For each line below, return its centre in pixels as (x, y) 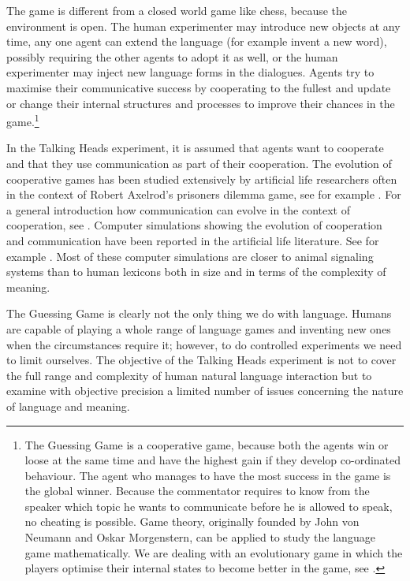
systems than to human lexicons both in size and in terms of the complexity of (196, 272)
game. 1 (23, 120)
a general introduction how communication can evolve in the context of (179, 209)
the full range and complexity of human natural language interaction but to (189, 375)
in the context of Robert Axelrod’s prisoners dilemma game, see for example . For (204, 194)
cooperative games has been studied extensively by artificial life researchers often (202, 179)
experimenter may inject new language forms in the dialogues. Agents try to (190, 72)
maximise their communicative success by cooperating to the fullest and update (199, 87)
